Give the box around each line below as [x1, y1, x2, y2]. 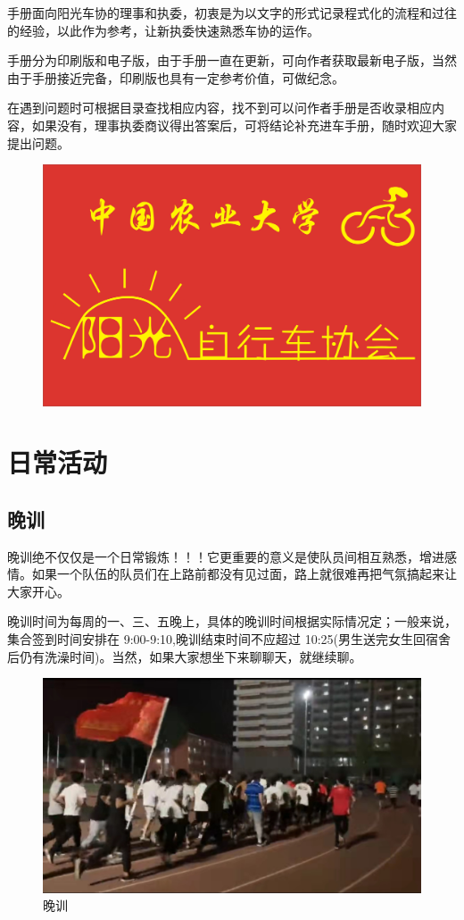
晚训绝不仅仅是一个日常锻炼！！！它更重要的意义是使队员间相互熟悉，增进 [7, 547, 444, 565]
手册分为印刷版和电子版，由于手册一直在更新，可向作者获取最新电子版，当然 [7, 51, 457, 70]
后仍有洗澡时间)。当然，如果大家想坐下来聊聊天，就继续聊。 [7, 647, 362, 665]
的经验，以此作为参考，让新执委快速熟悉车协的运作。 [7, 21, 319, 39]
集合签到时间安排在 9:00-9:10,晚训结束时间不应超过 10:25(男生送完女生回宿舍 [7, 630, 451, 648]
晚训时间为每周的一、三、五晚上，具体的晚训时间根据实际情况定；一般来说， [7, 612, 457, 631]
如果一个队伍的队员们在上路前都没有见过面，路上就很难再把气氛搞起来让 [31, 565, 457, 583]
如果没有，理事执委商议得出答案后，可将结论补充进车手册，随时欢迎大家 [31, 115, 457, 134]
